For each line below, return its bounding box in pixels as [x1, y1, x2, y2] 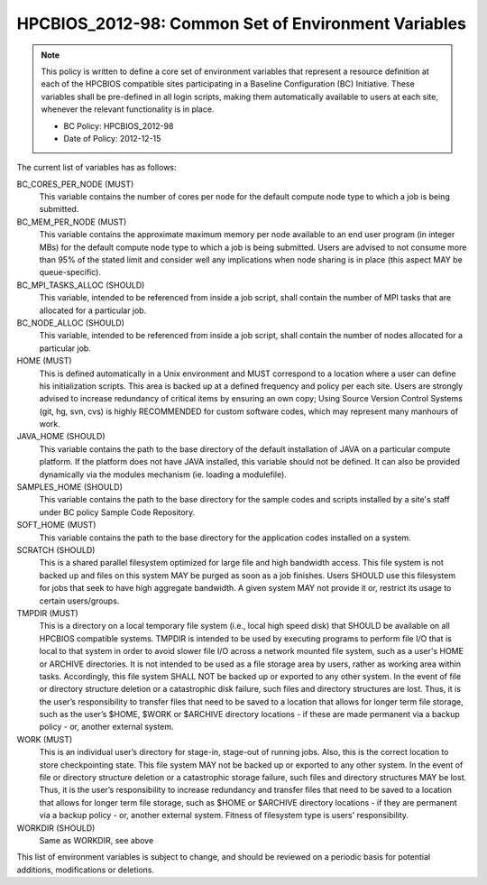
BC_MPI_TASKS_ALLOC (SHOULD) [16, 280, 145, 290]
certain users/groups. [39, 595, 120, 606]
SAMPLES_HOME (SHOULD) [16, 482, 124, 493]
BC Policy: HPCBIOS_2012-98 [63, 120, 174, 131]
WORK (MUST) [16, 733, 73, 744]
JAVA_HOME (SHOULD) [16, 431, 106, 442]
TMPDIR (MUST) [16, 607, 78, 618]
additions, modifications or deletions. [16, 864, 155, 875]
